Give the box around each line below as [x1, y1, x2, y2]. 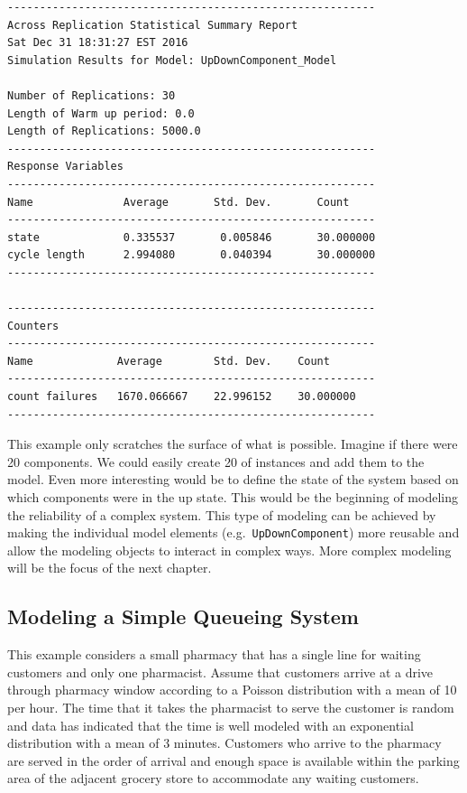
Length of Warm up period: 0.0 [7, 107, 195, 120]
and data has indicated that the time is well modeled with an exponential [7, 715, 414, 734]
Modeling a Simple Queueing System [7, 602, 359, 630]
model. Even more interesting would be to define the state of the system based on [7, 470, 459, 489]
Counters [7, 319, 60, 332]
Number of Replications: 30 [7, 89, 176, 102]
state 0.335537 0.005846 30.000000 [7, 230, 376, 244]
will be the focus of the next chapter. [7, 558, 212, 577]
